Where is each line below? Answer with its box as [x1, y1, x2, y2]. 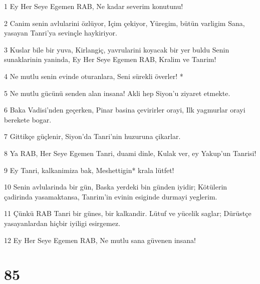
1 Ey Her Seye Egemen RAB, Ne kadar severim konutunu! [4, 1, 183, 11]
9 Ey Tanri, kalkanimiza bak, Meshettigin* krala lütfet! [4, 164, 174, 175]
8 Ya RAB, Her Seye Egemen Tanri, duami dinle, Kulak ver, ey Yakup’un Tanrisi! [4, 147, 256, 158]
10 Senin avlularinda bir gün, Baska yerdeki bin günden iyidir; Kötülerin [4, 181, 227, 192]
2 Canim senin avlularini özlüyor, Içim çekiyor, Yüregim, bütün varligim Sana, [4, 17, 245, 28]
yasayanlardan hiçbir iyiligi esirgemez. [4, 217, 121, 228]
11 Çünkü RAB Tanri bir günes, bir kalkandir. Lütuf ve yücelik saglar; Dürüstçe [4, 208, 251, 218]
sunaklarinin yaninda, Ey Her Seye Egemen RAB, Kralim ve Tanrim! [4, 54, 216, 64]
